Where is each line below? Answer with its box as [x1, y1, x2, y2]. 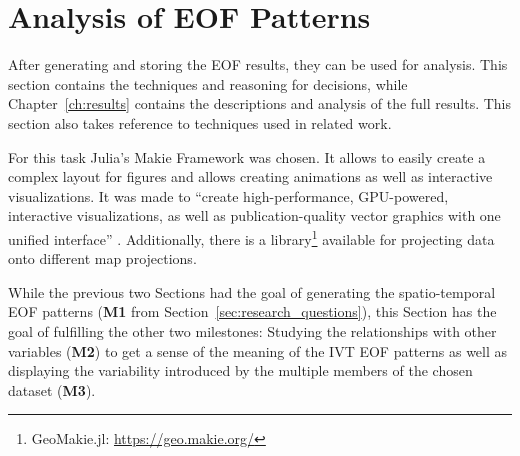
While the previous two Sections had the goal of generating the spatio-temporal [8, 281, 496, 302]
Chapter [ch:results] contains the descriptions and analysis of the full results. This [8, 93, 512, 114]
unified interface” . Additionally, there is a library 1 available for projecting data [8, 225, 495, 249]
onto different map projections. [8, 248, 197, 269]
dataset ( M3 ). [8, 379, 96, 400]
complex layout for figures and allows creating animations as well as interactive [8, 166, 493, 187]
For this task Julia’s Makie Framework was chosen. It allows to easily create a [8, 146, 486, 167]
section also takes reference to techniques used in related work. [8, 112, 392, 133]
